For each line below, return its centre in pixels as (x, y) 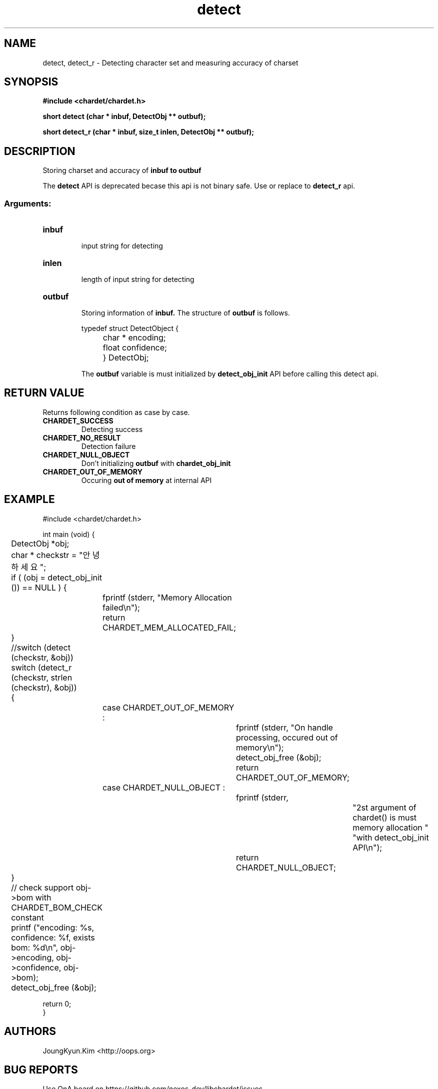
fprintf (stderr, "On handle (284, 727)
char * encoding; (134, 338)
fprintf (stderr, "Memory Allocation (167, 597)
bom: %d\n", (35, 947)
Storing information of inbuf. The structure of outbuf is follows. (185, 313)
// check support (42, 887)
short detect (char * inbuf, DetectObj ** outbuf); (124, 116)
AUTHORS (30, 1031)
